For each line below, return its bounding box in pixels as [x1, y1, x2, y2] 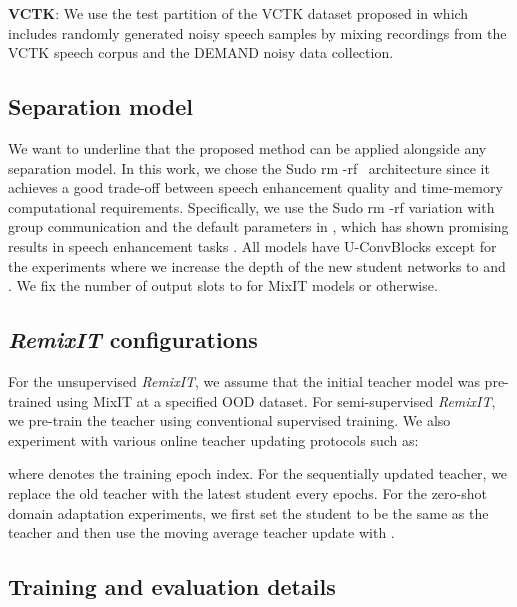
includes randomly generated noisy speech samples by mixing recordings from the [8, 22, 507, 43]
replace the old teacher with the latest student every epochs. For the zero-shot [8, 482, 487, 503]
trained [8, 390, 52, 411]
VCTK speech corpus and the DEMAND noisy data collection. [8, 42, 394, 63]
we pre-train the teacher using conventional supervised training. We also [8, 410, 451, 431]
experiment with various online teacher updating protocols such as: [8, 429, 419, 450]
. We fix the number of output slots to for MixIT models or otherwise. [8, 275, 438, 296]
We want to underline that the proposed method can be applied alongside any [8, 137, 487, 158]
